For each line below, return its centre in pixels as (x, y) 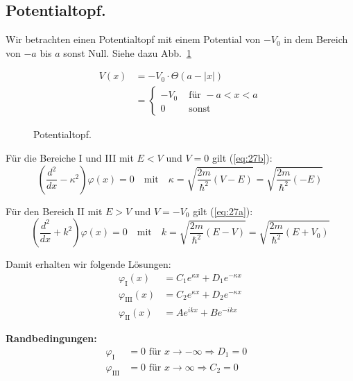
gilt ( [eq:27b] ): (242, 158)
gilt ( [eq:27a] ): (223, 211)
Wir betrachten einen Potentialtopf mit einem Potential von (133, 39)
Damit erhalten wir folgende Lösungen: (88, 264)
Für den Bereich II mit (54, 211)
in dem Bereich (316, 39)
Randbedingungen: (51, 338)
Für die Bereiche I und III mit (70, 158)
